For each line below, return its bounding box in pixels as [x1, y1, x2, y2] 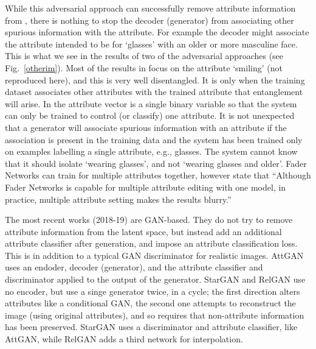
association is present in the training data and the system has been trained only [5, 133, 303, 146]
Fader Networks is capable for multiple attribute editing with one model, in [5, 180, 286, 193]
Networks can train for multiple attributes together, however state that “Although [5, 169, 311, 182]
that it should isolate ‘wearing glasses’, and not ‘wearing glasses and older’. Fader [5, 157, 307, 169]
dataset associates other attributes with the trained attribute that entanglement [5, 85, 303, 98]
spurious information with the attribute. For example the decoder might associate [5, 26, 309, 38]
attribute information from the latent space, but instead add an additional [5, 225, 282, 238]
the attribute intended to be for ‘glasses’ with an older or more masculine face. [5, 37, 298, 50]
